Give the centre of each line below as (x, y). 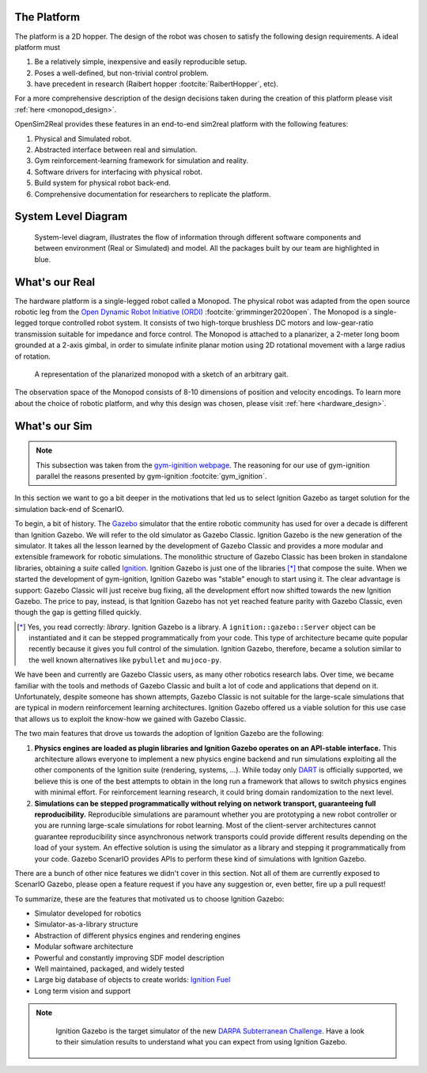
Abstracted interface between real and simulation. (116, 150)
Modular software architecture (84, 946)
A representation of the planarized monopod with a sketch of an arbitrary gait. (161, 374)
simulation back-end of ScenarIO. (69, 509)
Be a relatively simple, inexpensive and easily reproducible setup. (141, 62)
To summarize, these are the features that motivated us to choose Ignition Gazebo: (149, 899)
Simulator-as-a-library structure (86, 924)
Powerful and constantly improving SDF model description (129, 957)
